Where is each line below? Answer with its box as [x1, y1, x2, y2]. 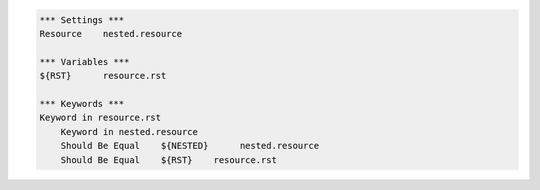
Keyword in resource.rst [39, 112, 162, 124]
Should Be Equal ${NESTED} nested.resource [60, 140, 320, 152]
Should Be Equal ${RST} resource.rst [60, 154, 277, 165]
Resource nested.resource [39, 28, 183, 39]
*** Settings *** [39, 14, 125, 25]
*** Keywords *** [39, 98, 125, 109]
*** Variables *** [39, 56, 130, 67]
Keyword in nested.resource [60, 126, 199, 137]
